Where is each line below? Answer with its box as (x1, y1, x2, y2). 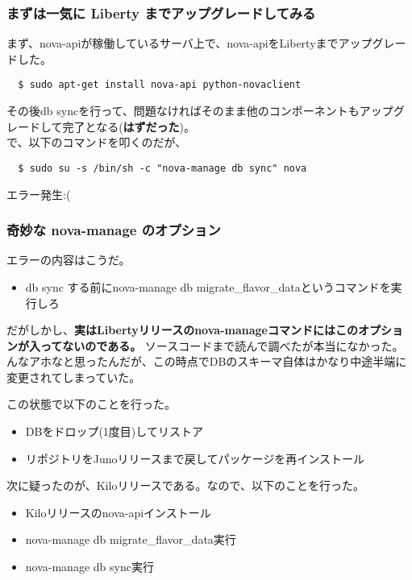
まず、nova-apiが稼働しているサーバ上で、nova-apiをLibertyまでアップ (6, 35, 372, 52)
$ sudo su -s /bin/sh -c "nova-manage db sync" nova (18, 162, 307, 174)
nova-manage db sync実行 (25, 558, 154, 575)
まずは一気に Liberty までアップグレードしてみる (6, 2, 316, 23)
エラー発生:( (6, 185, 71, 202)
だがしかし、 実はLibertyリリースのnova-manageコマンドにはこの (6, 321, 358, 338)
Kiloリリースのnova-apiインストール (25, 503, 211, 520)
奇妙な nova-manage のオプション (6, 220, 221, 240)
